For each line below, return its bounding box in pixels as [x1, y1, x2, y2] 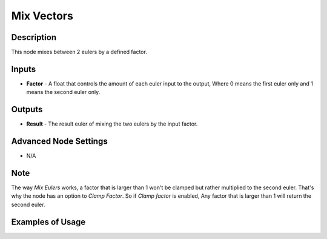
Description [11, 32, 57, 42]
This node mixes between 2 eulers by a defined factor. [11, 49, 148, 56]
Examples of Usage [11, 217, 86, 227]
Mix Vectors [11, 9, 74, 22]
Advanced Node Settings [11, 136, 108, 147]
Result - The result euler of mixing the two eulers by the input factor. [26, 120, 198, 127]
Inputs [11, 64, 36, 74]
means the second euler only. [26, 89, 101, 96]
